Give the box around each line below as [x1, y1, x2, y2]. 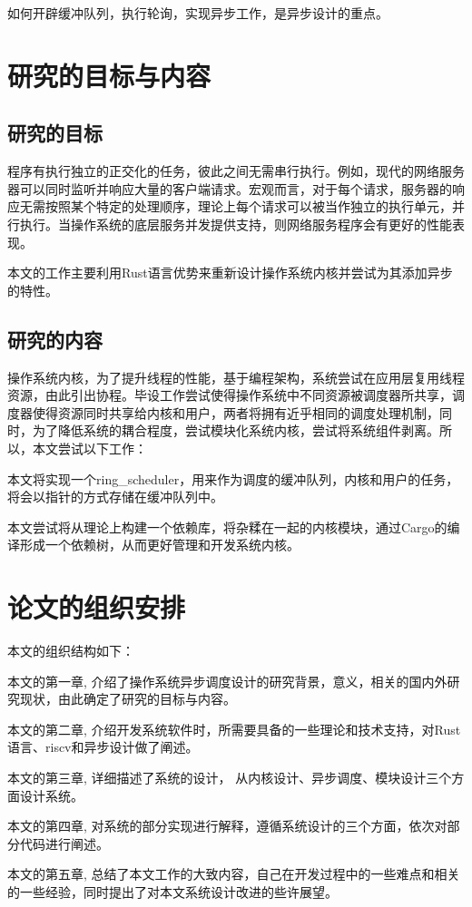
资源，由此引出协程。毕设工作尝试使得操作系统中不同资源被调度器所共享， [7, 385, 452, 405]
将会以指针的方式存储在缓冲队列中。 [7, 487, 223, 506]
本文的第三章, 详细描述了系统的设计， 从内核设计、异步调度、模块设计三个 [7, 767, 452, 786]
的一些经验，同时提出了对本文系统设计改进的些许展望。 [7, 882, 338, 901]
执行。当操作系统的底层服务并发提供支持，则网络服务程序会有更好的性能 [19, 214, 452, 233]
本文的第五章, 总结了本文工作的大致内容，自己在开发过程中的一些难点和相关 [7, 864, 460, 883]
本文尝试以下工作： [32, 438, 147, 457]
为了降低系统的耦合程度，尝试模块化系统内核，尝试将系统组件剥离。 [32, 421, 439, 440]
